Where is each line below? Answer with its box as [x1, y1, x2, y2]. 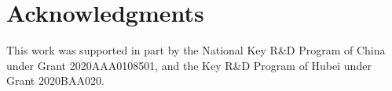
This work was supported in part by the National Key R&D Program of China [6, 42, 386, 58]
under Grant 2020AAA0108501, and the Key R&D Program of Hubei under [6, 57, 372, 73]
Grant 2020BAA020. [6, 72, 104, 89]
